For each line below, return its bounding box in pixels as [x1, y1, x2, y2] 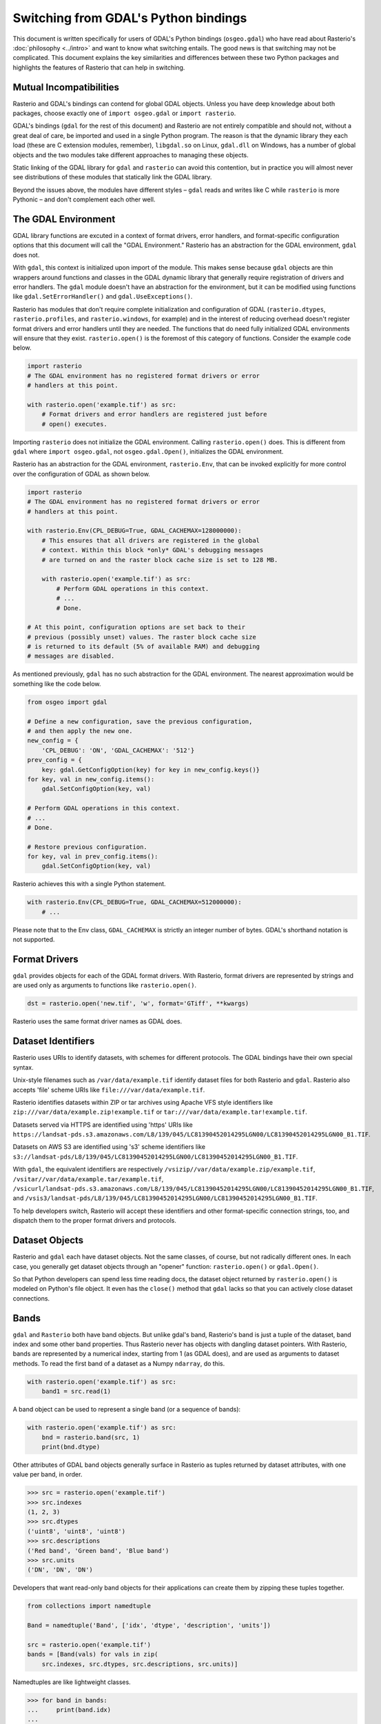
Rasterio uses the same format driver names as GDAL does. [12, 1017, 183, 1025]
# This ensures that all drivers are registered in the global [41, 537, 260, 544]
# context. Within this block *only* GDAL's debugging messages [41, 546, 264, 554]
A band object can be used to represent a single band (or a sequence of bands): [12, 1405, 241, 1414]
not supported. [12, 935, 55, 944]
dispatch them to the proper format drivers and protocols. [12, 1216, 177, 1225]
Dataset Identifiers [12, 1035, 95, 1048]
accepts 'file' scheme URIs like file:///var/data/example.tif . [12, 1085, 205, 1094]
